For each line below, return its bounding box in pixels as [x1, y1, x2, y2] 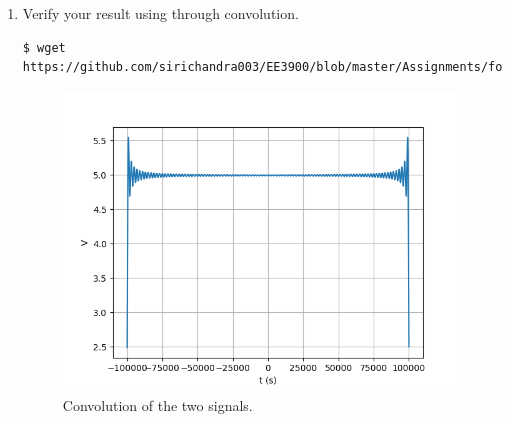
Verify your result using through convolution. [22, 3, 299, 23]
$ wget [22, 40, 66, 55]
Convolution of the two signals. [62, 394, 253, 415]
